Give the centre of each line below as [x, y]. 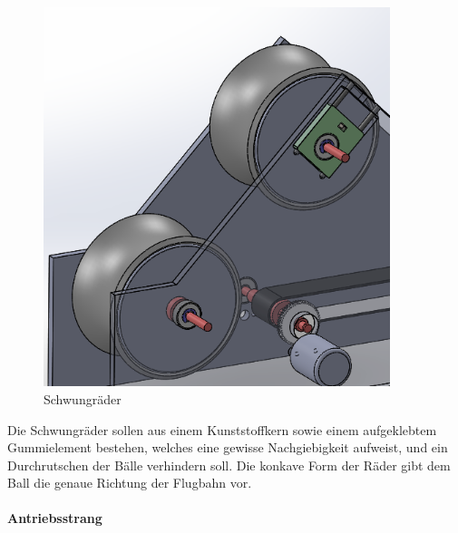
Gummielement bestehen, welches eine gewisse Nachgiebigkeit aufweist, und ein [228, 447]
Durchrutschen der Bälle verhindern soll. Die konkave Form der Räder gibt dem [229, 465]
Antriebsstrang [55, 518]
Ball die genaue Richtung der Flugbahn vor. [130, 483]
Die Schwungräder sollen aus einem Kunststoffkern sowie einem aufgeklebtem [222, 429]
